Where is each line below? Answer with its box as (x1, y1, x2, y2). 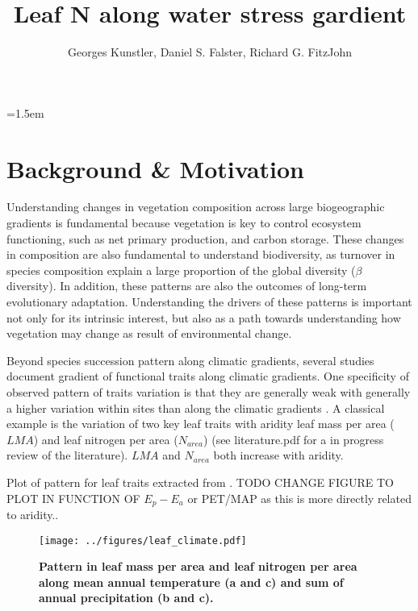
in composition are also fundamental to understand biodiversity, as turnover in (6, 246, 395, 263)
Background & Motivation (6, 152, 305, 185)
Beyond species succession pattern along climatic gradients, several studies (6, 351, 374, 368)
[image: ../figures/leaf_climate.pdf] (39, 534, 247, 547)
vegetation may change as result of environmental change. (6, 325, 292, 342)
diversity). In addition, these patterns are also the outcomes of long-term (6, 277, 367, 294)
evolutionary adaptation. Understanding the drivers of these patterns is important (6, 293, 412, 310)
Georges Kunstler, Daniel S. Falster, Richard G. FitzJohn (68, 44, 352, 60)
